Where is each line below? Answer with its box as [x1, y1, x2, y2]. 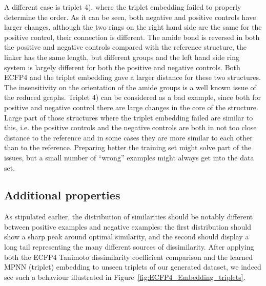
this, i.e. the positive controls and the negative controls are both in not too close [4, 122, 257, 133]
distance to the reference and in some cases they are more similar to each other [4, 132, 253, 142]
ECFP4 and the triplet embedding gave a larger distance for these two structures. [4, 72, 261, 83]
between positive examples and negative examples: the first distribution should [4, 221, 251, 232]
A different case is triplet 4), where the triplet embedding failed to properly [4, 2, 241, 12]
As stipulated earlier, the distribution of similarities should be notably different [4, 211, 253, 222]
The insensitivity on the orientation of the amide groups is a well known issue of [4, 81, 256, 92]
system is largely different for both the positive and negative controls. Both [4, 62, 240, 72]
